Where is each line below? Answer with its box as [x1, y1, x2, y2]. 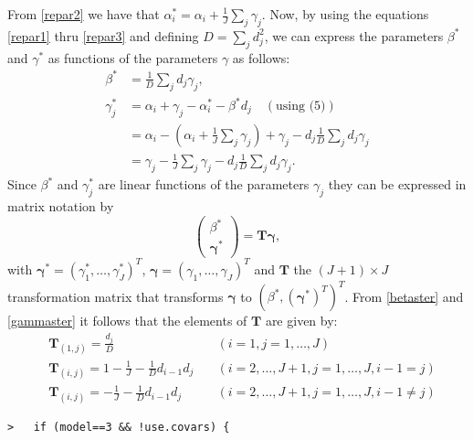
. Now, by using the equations [261, 5, 429, 23]
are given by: [265, 311, 338, 330]
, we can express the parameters [264, 26, 444, 45]
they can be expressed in [328, 175, 467, 194]
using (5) [276, 100, 326, 113]
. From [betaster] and [344, 286, 464, 306]
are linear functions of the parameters [98, 175, 310, 194]
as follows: [232, 48, 290, 67]
